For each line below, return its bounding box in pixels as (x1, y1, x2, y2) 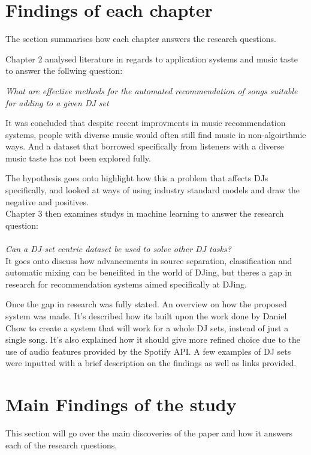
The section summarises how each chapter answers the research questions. (5, 32, 276, 45)
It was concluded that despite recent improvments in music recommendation (5, 116, 286, 129)
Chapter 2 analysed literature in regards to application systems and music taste (5, 52, 298, 65)
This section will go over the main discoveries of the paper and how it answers (5, 427, 292, 439)
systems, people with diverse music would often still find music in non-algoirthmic (5, 128, 306, 140)
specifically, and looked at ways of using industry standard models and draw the (5, 184, 300, 196)
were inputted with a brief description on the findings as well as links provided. (5, 357, 297, 369)
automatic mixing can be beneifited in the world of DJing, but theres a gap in (5, 266, 292, 279)
